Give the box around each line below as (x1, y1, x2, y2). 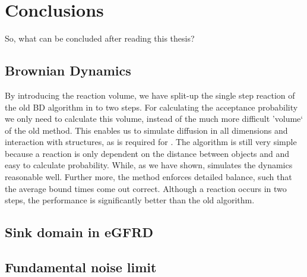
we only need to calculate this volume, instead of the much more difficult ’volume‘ (5, 112, 303, 125)
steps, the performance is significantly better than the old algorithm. (5, 194, 255, 206)
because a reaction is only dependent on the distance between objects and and (5, 147, 290, 159)
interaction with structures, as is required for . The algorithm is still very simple (5, 136, 297, 148)
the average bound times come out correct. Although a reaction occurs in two (5, 182, 287, 194)
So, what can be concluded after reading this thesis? (5, 32, 195, 45)
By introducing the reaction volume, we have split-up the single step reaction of (5, 89, 295, 101)
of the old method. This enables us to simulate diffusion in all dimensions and (5, 124, 288, 136)
